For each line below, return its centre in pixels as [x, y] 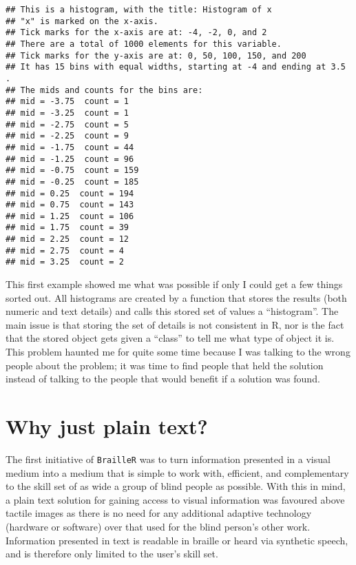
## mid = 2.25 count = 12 [67, 239]
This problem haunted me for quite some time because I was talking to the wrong [178, 352]
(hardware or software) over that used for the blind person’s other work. [158, 526]
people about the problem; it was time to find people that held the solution [165, 365]
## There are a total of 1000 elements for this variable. [144, 44]
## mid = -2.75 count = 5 [67, 124]
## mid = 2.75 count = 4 [65, 250]
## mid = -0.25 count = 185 [72, 182]
